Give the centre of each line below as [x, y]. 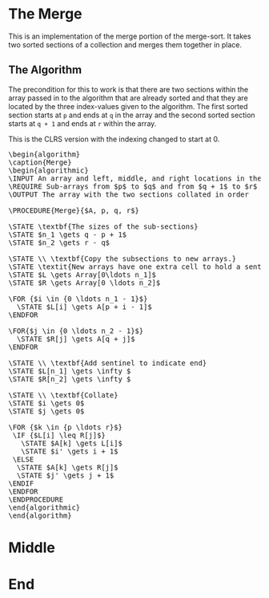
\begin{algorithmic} [49, 170]
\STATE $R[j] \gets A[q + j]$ [76, 339]
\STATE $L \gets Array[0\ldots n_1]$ [82, 275]
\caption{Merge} [40, 162]
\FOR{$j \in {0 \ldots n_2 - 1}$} [76, 331]
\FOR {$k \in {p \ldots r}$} [65, 427]
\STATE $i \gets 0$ [46, 403]
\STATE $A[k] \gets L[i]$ [72, 443]
